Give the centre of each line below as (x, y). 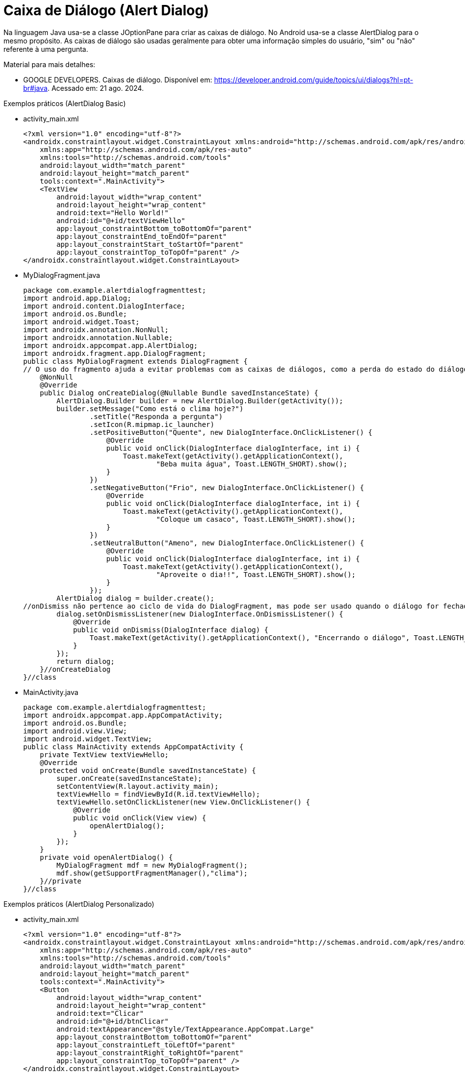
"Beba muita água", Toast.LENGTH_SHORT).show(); (252, 464)
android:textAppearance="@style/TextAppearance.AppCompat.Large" (185, 1029)
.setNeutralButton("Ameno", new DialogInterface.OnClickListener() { (227, 543)
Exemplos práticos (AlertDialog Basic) (65, 103)
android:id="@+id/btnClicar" (113, 1021)
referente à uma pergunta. (46, 49)
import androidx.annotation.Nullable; (98, 337)
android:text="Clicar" (100, 1013)
